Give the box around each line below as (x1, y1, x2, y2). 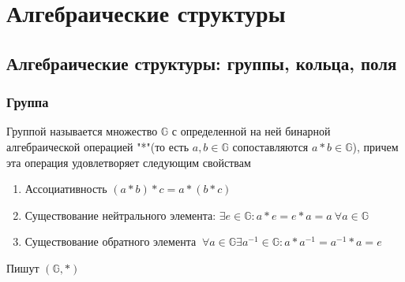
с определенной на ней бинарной (171, 123, 331, 139)
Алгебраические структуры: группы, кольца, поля (6, 50, 397, 75)
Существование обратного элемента (24, 233, 197, 250)
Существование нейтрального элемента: (24, 206, 216, 223)
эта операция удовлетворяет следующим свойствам (6, 154, 251, 170)
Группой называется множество (6, 123, 158, 139)
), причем (352, 138, 399, 154)
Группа (6, 92, 49, 112)
